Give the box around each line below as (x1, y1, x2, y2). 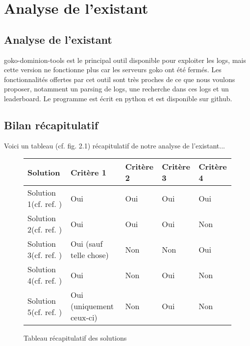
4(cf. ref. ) (27, 275, 62, 287)
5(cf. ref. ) (27, 306, 62, 317)
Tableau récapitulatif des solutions (24, 333, 127, 343)
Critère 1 (70, 166, 106, 178)
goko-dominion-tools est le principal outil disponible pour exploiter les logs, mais (4, 55, 246, 65)
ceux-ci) (70, 312, 98, 323)
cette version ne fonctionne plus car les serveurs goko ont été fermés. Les (4, 64, 222, 75)
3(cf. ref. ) (27, 249, 62, 261)
